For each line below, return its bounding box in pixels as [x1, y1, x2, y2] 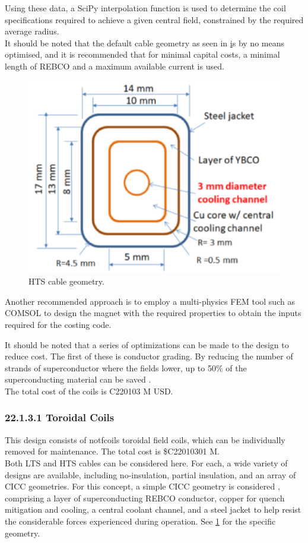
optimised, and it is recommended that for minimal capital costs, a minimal [5, 48, 280, 61]
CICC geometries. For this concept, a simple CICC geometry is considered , [5, 480, 280, 493]
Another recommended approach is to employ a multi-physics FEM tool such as [5, 295, 295, 307]
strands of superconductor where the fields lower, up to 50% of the [5, 361, 247, 374]
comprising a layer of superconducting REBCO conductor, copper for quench [5, 491, 285, 504]
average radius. [5, 25, 59, 37]
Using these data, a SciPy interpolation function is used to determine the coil [5, 2, 286, 14]
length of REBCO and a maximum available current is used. [5, 59, 224, 72]
